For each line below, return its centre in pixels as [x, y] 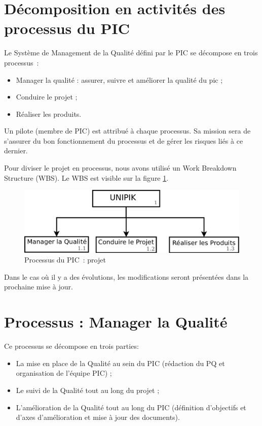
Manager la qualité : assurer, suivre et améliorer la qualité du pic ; [119, 79]
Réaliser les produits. [49, 113]
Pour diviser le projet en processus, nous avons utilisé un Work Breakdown [120, 168]
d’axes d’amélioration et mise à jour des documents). [98, 417]
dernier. [16, 151]
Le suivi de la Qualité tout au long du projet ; [88, 390]
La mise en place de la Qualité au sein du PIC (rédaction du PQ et [120, 363]
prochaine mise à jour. [39, 287]
